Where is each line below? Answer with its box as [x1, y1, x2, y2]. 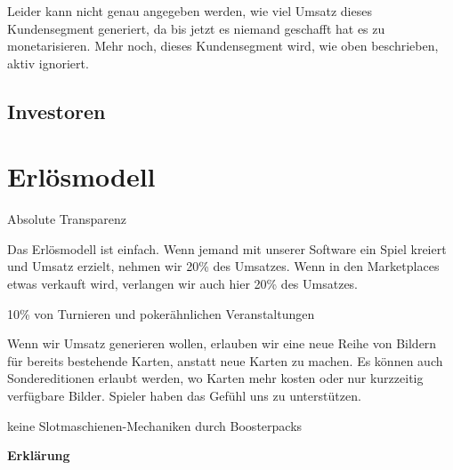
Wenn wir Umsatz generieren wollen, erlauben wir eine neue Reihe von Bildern [7, 334, 437, 353]
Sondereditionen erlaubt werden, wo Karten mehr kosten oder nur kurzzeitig [7, 369, 424, 387]
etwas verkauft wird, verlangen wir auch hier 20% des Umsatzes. [7, 275, 359, 293]
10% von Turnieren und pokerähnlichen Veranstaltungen [7, 304, 315, 323]
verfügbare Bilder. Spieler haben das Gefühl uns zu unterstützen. [7, 386, 361, 405]
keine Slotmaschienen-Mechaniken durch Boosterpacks [7, 416, 303, 434]
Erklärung [7, 446, 70, 465]
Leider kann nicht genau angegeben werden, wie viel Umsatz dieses [7, 2, 372, 20]
